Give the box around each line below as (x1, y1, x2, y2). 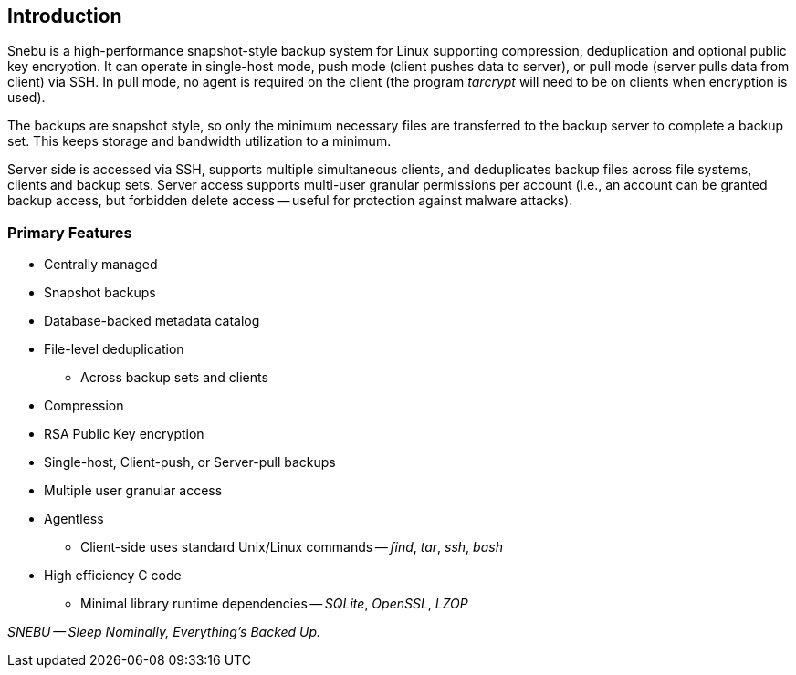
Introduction (7, 5, 122, 27)
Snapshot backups (44, 285, 156, 301)
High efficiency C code (44, 567, 182, 584)
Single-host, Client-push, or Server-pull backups (44, 454, 336, 471)
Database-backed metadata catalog (44, 313, 260, 329)
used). (7, 89, 46, 106)
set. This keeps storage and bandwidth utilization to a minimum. (7, 133, 392, 150)
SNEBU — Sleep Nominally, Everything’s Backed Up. (7, 624, 321, 640)
